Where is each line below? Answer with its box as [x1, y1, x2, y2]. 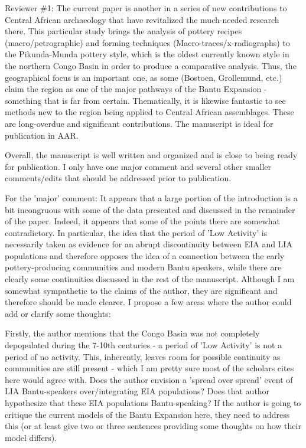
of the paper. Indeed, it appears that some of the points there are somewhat [5, 215, 280, 227]
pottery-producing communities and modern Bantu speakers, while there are [5, 261, 282, 273]
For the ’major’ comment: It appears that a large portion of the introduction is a [5, 191, 298, 204]
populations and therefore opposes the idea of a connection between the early [5, 249, 285, 261]
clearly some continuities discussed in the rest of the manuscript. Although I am [5, 273, 295, 285]
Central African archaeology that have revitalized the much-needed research [5, 13, 279, 25]
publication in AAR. [5, 129, 79, 141]
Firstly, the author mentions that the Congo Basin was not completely [5, 327, 260, 339]
